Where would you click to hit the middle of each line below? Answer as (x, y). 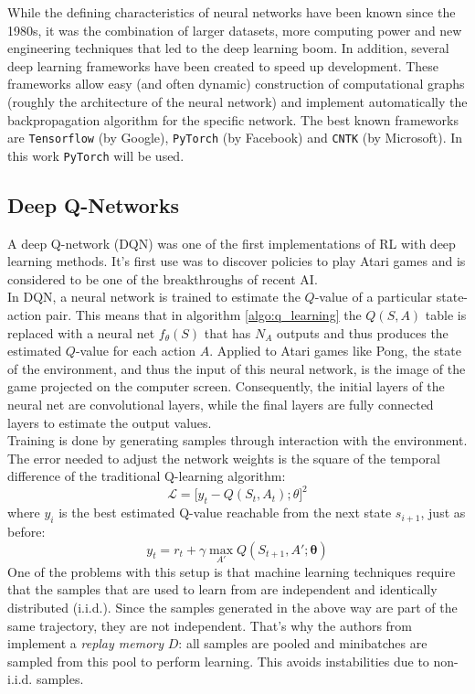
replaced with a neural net (81, 332)
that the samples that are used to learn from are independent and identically (222, 589)
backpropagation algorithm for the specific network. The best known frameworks (233, 119)
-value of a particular (374, 297)
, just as (443, 512)
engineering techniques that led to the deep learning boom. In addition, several (228, 48)
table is (446, 315)
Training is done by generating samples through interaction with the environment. (237, 440)
